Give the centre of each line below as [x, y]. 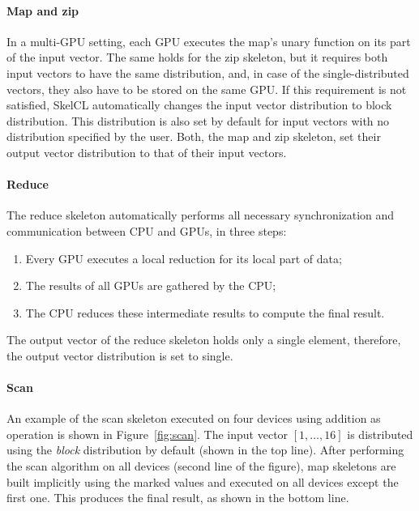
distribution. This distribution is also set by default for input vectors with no [198, 120]
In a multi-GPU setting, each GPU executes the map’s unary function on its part [209, 41]
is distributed [380, 434]
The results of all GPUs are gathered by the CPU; [151, 285]
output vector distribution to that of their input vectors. [147, 152]
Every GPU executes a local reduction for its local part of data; [184, 258]
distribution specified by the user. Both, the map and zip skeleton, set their [194, 136]
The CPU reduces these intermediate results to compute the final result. [205, 312]
